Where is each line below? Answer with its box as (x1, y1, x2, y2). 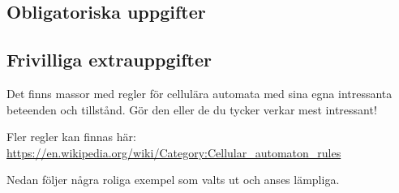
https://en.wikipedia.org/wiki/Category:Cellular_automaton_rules (6, 144, 341, 161)
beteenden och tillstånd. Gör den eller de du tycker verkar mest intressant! (6, 101, 377, 118)
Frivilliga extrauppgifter (6, 47, 212, 72)
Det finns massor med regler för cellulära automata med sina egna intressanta (6, 84, 393, 101)
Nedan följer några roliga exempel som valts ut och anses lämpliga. (6, 171, 340, 188)
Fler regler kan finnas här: (6, 128, 136, 145)
